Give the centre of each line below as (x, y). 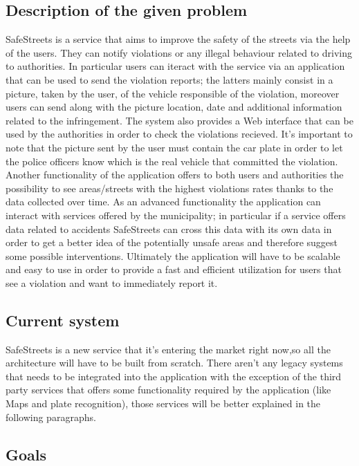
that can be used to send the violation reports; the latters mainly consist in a (169, 79)
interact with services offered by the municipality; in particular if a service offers (176, 215)
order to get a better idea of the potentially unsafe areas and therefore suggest (172, 242)
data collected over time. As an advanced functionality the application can (163, 202)
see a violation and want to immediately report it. (112, 282)
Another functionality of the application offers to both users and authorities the (175, 175)
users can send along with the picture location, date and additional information (174, 107)
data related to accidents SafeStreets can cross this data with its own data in (169, 229)
